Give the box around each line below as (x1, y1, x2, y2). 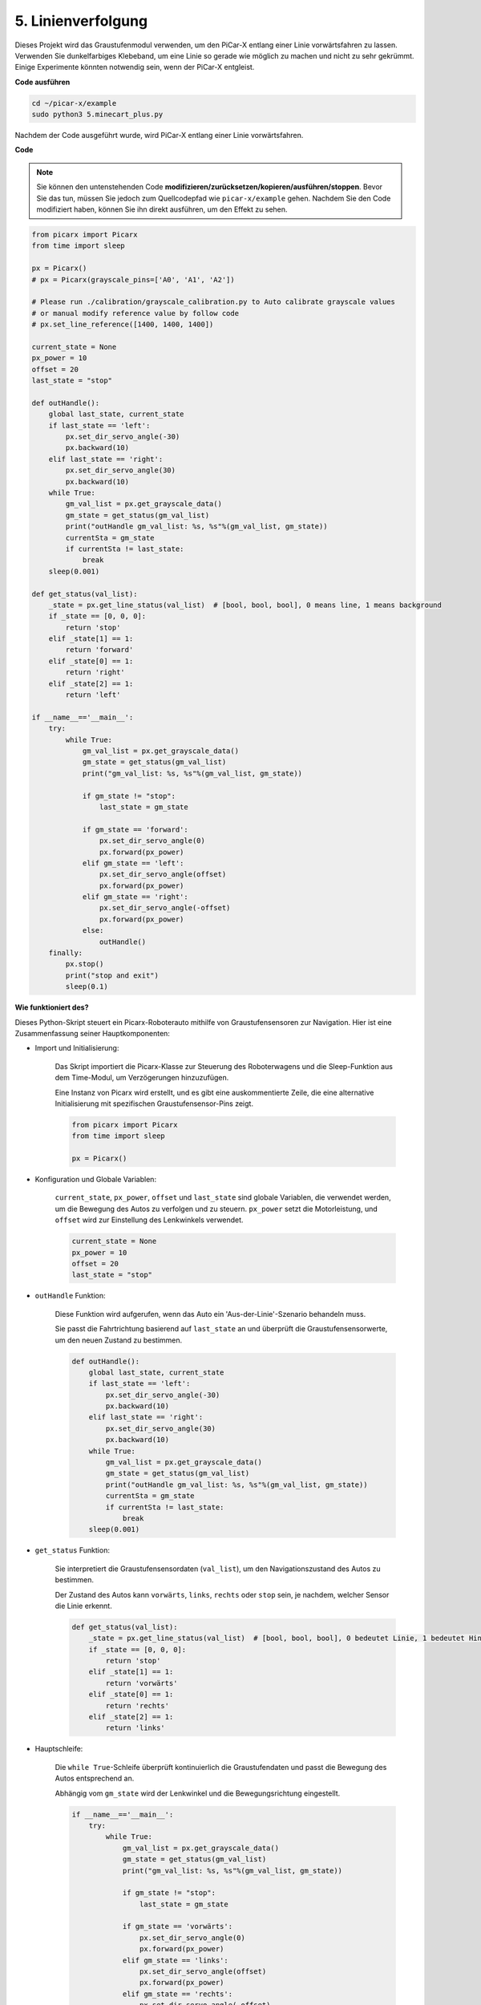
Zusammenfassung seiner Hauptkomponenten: (14, 1028, 170, 1038)
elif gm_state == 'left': (82, 858, 184, 868)
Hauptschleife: (34, 1744, 83, 1754)
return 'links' (105, 1723, 166, 1732)
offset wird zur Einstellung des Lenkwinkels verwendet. (55, 1215, 244, 1225)
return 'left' (65, 691, 121, 699)
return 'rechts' (105, 1701, 170, 1710)
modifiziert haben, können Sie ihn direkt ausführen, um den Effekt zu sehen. (36, 205, 288, 214)
